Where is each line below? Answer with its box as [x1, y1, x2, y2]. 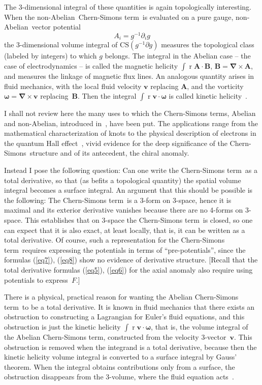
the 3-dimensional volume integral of [4, 39, 118, 50]
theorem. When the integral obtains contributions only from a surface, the [4, 361, 235, 372]
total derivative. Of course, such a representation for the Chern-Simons [4, 234, 225, 245]
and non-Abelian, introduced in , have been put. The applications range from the [4, 117, 258, 128]
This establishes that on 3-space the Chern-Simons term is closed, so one [25, 215, 253, 225]
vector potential [31, 21, 81, 32]
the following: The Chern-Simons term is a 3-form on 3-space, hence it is [4, 194, 232, 205]
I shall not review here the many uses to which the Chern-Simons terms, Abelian [4, 108, 256, 119]
